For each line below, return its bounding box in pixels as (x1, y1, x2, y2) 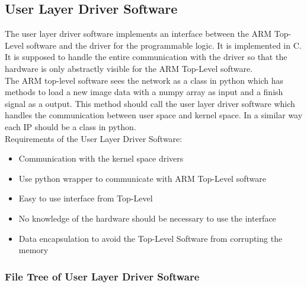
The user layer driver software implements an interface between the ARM (5, 27, 272, 40)
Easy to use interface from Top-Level (18, 192, 153, 204)
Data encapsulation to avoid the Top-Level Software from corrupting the (18, 232, 283, 244)
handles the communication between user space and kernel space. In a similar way (5, 109, 303, 121)
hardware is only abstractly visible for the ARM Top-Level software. (5, 62, 253, 74)
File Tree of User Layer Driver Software (5, 269, 200, 283)
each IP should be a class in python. (5, 120, 136, 133)
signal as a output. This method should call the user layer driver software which (5, 97, 295, 109)
